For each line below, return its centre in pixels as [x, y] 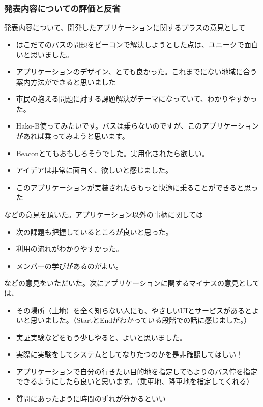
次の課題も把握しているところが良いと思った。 [94, 231]
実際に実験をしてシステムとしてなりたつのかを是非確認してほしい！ [130, 354]
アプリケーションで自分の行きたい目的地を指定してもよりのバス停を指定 [137, 371]
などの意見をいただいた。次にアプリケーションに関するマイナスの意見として [132, 283]
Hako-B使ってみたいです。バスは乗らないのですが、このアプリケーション [137, 126]
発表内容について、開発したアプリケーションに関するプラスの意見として [125, 27]
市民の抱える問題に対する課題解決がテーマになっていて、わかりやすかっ [137, 99]
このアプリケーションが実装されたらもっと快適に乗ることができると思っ [137, 187]
